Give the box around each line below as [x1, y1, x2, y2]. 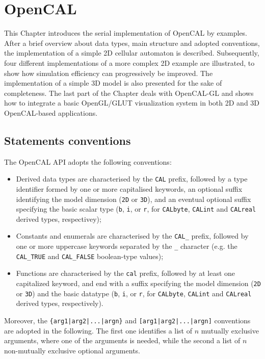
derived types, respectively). [16, 298, 103, 309]
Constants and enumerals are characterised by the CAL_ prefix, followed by [16, 230, 249, 241]
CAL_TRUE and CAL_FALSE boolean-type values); [16, 250, 164, 261]
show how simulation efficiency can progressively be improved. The [4, 67, 213, 78]
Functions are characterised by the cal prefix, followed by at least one [16, 268, 235, 278]
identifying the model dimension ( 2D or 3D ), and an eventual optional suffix [16, 193, 251, 204]
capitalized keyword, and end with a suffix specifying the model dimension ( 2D [16, 278, 261, 289]
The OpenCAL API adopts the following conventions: [4, 156, 172, 167]
